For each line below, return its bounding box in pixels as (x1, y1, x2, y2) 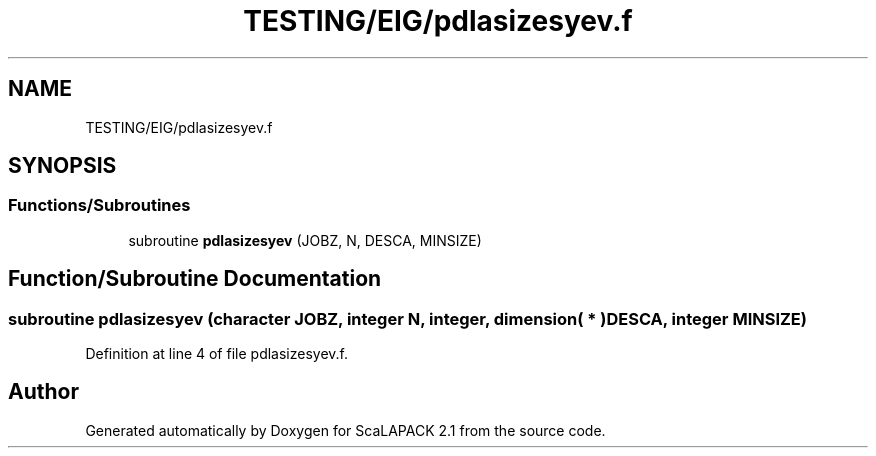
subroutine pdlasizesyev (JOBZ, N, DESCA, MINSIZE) (128, 231, 482, 249)
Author (8, 379, 79, 405)
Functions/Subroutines (8, 195, 191, 216)
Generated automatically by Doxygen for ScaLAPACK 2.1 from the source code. (85, 421, 606, 439)
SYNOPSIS (8, 153, 117, 179)
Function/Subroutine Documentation (8, 266, 382, 292)
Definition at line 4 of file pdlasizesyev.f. (85, 345, 348, 363)
